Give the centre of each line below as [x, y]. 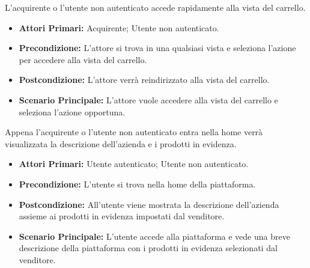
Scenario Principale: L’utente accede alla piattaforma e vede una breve [154, 236]
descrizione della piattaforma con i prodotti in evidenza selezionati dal [148, 248]
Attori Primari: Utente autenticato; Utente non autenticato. [134, 164]
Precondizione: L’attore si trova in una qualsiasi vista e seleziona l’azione [157, 48]
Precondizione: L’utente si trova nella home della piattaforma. [137, 184]
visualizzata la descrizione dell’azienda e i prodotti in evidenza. [121, 143]
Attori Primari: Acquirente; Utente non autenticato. [119, 27]
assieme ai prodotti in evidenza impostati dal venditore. [122, 216]
